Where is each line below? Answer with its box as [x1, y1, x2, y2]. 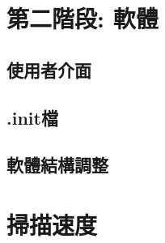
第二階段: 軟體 [6, 2, 159, 35]
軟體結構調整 [6, 152, 108, 177]
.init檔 [6, 104, 58, 130]
